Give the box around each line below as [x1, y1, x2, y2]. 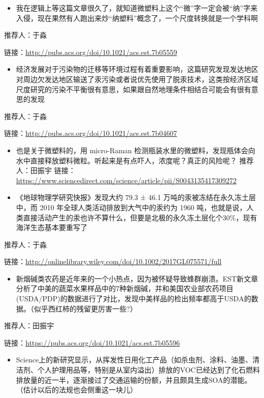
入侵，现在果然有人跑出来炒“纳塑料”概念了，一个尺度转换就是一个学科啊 [16, 12, 258, 23]
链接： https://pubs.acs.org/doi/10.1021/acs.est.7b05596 [4, 337, 180, 348]
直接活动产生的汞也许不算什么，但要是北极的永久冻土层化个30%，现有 [23, 212, 257, 222]
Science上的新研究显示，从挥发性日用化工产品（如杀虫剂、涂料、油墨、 [16, 354, 253, 365]
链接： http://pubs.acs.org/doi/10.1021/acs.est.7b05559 [4, 46, 177, 57]
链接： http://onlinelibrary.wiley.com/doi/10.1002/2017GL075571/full [4, 256, 222, 267]
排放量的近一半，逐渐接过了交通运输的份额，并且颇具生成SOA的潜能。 [16, 374, 252, 385]
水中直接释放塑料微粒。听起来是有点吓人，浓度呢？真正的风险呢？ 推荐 [16, 155, 254, 165]
